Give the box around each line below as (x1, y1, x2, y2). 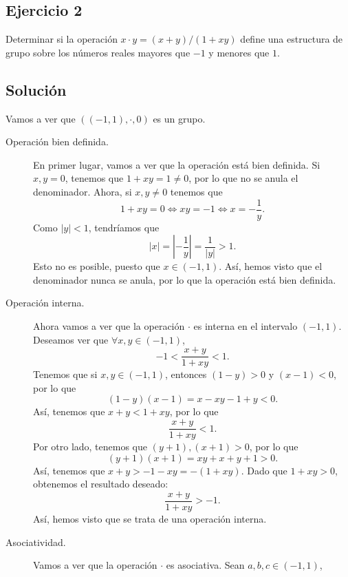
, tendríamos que (88, 220, 160, 234)
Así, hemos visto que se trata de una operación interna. (33, 511, 267, 525)
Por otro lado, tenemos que (33, 439, 148, 454)
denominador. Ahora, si (33, 184, 132, 198)
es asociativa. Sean (166, 558, 245, 572)
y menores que (208, 45, 270, 59)
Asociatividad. (6, 534, 66, 549)
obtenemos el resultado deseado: (33, 476, 168, 491)
